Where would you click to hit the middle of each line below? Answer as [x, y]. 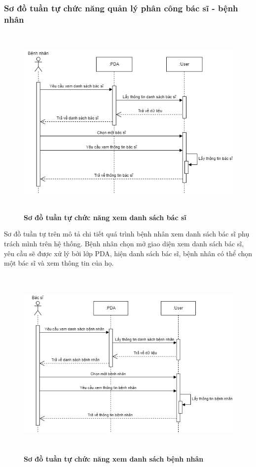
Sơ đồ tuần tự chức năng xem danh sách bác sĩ [105, 217]
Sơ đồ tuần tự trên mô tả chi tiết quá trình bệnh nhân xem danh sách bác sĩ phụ [127, 234]
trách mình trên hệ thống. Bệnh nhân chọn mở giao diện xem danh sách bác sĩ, [124, 243]
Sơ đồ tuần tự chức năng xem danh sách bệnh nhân [114, 459]
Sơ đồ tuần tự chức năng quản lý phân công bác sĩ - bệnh [121, 8]
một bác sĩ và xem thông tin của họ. [59, 263]
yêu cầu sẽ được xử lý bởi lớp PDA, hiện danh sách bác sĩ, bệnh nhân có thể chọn [128, 253]
